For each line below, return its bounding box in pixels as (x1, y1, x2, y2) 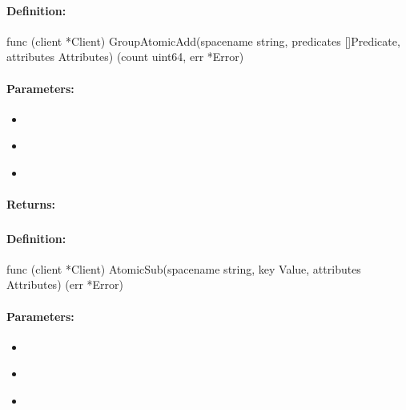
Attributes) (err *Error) (6, 276, 123, 293)
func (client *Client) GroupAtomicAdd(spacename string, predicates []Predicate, (6, 32, 400, 49)
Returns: (6, 196, 56, 213)
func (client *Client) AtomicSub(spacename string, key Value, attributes (6, 260, 361, 277)
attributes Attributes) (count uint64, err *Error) (6, 48, 244, 65)
